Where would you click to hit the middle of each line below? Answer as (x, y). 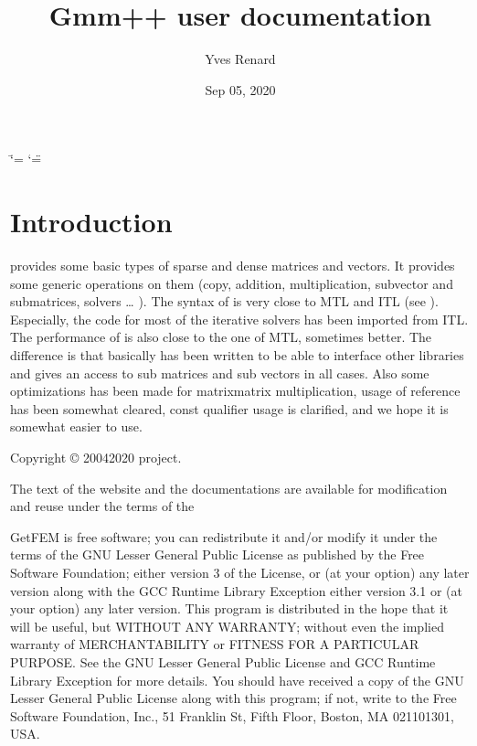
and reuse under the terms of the (102, 506)
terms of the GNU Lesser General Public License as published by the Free (217, 554)
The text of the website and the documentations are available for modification (229, 488)
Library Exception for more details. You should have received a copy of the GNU (237, 680)
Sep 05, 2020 (240, 89)
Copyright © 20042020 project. (96, 457)
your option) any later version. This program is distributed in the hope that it (229, 608)
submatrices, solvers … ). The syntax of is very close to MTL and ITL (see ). (224, 301)
